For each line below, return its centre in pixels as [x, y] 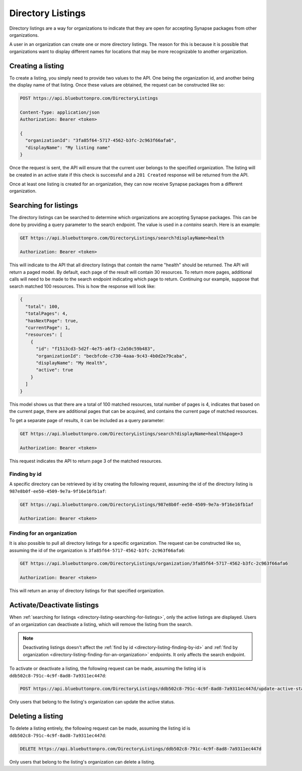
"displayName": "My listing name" [68, 148]
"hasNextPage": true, [52, 321]
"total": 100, [43, 306]
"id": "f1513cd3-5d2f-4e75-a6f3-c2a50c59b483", [96, 349]
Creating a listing [37, 66]
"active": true [55, 370]
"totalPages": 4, [47, 314]
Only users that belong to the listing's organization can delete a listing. [82, 762]
